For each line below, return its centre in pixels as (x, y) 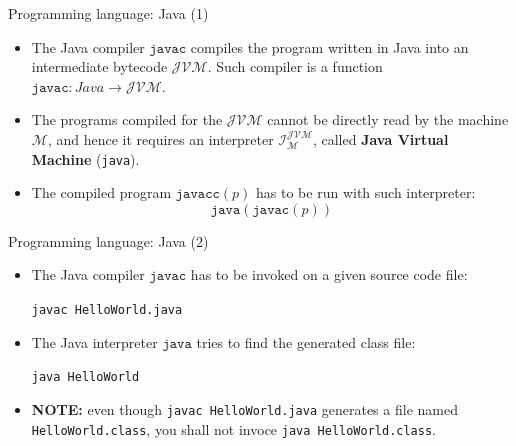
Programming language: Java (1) (108, 13)
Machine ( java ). (85, 158)
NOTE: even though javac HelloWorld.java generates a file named (244, 408)
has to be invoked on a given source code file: (329, 274)
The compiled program (101, 192)
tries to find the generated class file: (306, 341)
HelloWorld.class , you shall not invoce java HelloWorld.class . (234, 428)
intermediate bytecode (99, 66)
